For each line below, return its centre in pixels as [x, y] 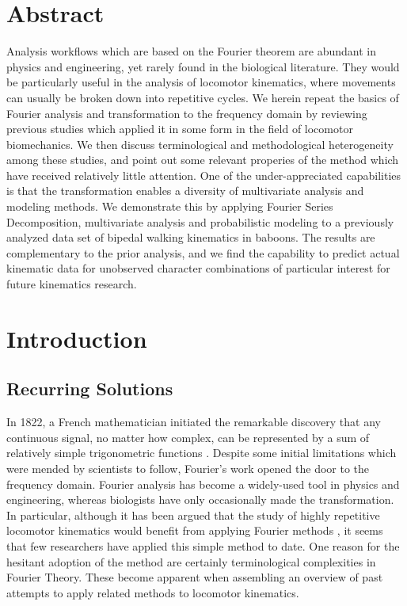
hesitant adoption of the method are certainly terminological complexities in [191, 561]
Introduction [77, 338]
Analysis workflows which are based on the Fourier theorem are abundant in [192, 51]
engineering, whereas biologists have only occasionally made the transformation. [200, 499]
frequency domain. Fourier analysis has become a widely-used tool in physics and [203, 484]
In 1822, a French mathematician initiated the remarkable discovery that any [194, 422]
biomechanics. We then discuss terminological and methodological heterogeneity [200, 144]
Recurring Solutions [90, 389]
